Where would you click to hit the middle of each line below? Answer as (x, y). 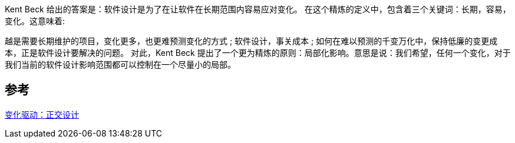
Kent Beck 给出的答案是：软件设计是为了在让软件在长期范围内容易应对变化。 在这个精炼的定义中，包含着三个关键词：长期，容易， (258, 9)
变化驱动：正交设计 (42, 114)
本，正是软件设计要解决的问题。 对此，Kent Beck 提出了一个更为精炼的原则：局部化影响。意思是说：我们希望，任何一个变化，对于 (258, 53)
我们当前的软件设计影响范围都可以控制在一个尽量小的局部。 (120, 64)
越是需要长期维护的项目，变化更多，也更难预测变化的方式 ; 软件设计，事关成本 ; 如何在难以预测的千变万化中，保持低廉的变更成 (251, 41)
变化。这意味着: (35, 21)
